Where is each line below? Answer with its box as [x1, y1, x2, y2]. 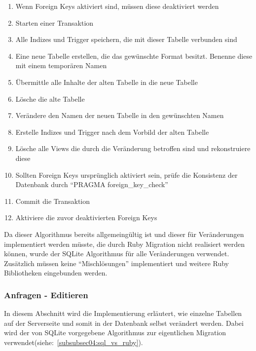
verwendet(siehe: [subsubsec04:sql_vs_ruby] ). [4, 337, 143, 347]
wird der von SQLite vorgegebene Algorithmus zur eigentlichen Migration [4, 327, 226, 338]
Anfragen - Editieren [4, 288, 88, 301]
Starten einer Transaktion [15, 17, 94, 28]
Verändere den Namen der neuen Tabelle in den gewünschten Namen [15, 110, 224, 120]
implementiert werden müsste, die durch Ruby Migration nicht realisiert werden [4, 238, 245, 249]
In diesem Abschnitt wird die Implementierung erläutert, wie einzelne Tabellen [4, 308, 242, 318]
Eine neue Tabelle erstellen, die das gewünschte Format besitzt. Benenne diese [15, 50, 253, 61]
